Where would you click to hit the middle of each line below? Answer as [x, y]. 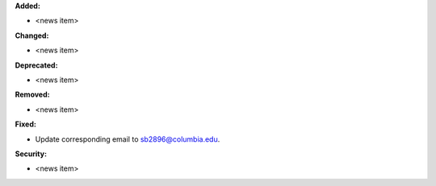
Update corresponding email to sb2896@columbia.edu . [128, 139]
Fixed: [25, 124]
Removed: [32, 95]
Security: [31, 154]
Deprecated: [36, 65]
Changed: [32, 35]
